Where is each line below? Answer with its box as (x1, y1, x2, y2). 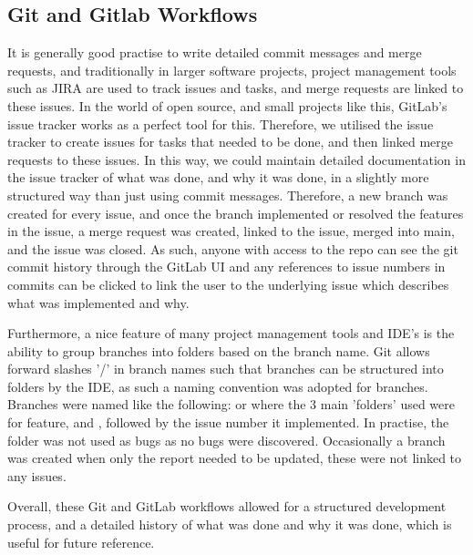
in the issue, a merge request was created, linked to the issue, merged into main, (7, 221, 455, 241)
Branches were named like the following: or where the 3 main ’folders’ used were (7, 395, 455, 414)
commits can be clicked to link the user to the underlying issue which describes (7, 274, 449, 293)
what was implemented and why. (7, 293, 190, 312)
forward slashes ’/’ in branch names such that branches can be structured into (7, 359, 444, 378)
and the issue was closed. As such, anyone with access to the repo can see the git (7, 239, 458, 258)
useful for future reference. (7, 532, 155, 551)
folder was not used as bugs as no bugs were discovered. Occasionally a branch (7, 430, 446, 449)
